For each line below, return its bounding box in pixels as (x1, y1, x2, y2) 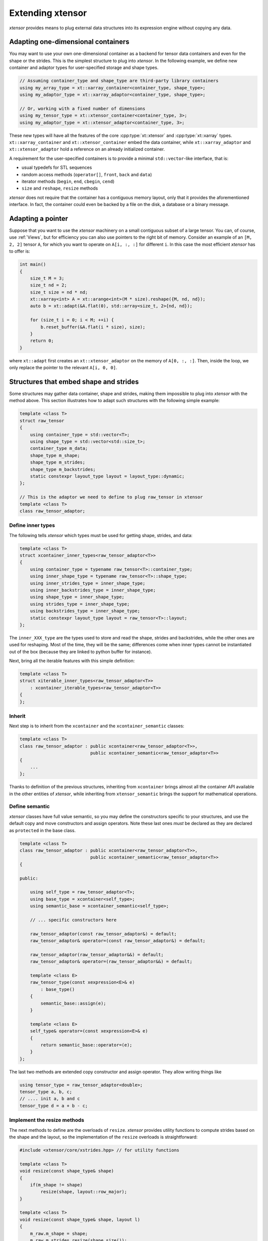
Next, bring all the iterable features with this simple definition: (9, 658, 135, 664)
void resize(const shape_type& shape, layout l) (19, 1217, 140, 1222)
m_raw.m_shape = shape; (30, 1231, 88, 1236)
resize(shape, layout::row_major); (40, 1189, 128, 1195)
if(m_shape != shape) (30, 1182, 83, 1187)
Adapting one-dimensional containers (9, 38, 130, 46)
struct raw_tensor (19, 417, 65, 423)
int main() (19, 262, 46, 268)
